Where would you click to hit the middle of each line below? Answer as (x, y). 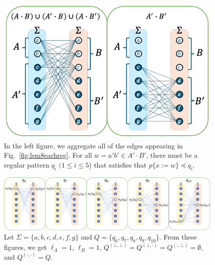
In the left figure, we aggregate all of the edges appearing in (94, 145)
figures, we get (25, 247)
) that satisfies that (118, 164)
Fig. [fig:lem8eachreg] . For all (48, 155)
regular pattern (27, 164)
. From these (178, 237)
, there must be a (172, 155)
